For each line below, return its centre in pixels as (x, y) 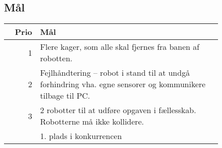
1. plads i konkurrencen (81, 136)
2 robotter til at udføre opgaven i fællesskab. (118, 110)
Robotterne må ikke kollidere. (92, 122)
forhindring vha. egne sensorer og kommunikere (123, 84)
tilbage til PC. (65, 96)
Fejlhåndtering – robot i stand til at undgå (115, 73)
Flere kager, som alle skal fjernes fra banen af (120, 47)
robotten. (56, 58)
